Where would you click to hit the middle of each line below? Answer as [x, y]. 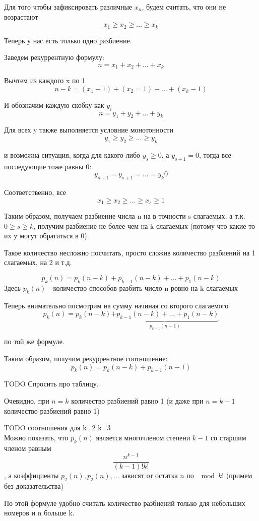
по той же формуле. [34, 341]
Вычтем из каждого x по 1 [45, 80]
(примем [239, 475]
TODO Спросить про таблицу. [51, 384]
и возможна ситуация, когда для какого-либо [72, 154]
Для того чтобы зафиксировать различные [68, 7]
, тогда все [215, 154]
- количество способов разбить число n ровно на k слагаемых [143, 287]
